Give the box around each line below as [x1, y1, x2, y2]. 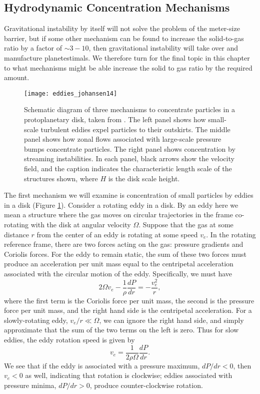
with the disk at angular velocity [30, 219, 131, 229]
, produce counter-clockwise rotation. [89, 379, 203, 390]
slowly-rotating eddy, [4, 314, 68, 325]
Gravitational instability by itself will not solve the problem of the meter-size [4, 23, 240, 34]
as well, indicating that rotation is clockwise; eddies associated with [25, 370, 232, 380]
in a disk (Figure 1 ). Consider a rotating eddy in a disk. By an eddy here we [4, 199, 238, 210]
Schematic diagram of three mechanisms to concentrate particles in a [24, 104, 235, 115]
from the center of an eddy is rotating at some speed [36, 229, 198, 239]
